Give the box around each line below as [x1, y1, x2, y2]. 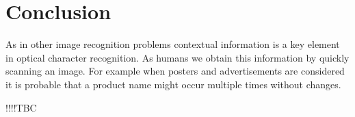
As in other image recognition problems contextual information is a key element [5, 37, 340, 51]
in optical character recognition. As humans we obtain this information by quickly [5, 50, 350, 64]
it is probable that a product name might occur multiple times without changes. [5, 77, 341, 91]
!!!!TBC [5, 100, 37, 114]
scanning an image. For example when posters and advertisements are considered [5, 64, 345, 78]
